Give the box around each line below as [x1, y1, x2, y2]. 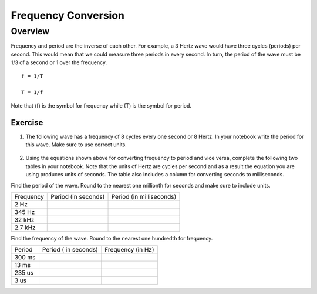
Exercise [11, 118, 43, 128]
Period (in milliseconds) [111, 192, 177, 201]
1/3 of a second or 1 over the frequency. [11, 59, 107, 66]
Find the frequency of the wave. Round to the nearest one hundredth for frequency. [11, 235, 213, 242]
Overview [11, 26, 50, 36]
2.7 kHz [14, 223, 36, 232]
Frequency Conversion [11, 9, 125, 22]
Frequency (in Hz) [104, 246, 154, 254]
